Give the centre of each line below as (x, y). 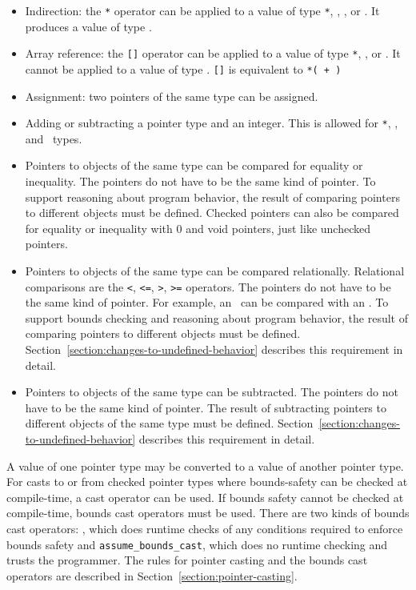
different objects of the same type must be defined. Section (169, 423)
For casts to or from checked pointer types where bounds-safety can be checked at (207, 482)
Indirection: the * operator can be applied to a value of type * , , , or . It (202, 10)
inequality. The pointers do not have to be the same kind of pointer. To (200, 181)
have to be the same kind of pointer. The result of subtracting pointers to (206, 407)
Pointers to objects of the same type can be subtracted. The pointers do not (212, 392)
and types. (54, 138)
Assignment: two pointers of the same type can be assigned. (172, 96)
